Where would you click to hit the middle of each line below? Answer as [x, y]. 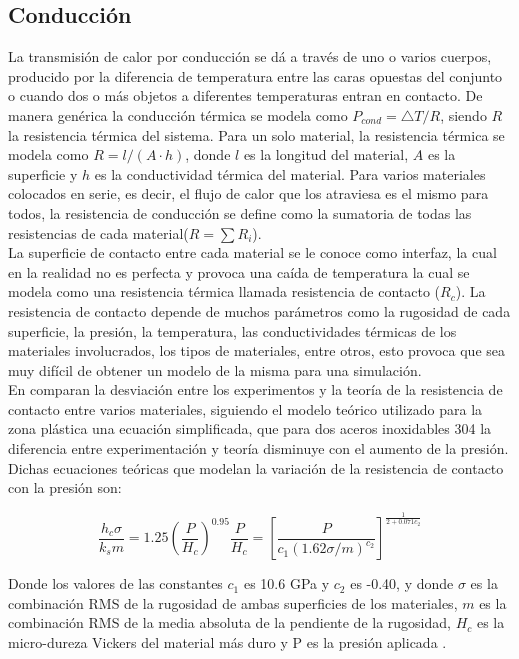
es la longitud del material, [326, 154]
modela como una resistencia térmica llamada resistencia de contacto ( [224, 291]
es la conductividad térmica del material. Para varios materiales [290, 173]
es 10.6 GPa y [286, 583]
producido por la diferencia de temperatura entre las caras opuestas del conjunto [255, 75]
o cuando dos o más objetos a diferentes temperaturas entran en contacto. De [245, 95]
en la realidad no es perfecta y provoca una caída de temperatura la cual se [239, 271]
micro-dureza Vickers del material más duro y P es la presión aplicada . [227, 642]
